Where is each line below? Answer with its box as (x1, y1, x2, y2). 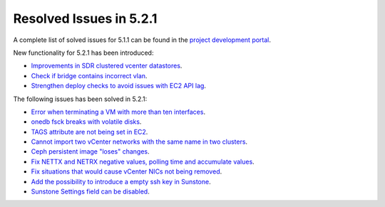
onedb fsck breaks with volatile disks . (31, 117, 142, 126)
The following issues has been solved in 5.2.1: (13, 95, 148, 103)
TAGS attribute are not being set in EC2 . (31, 127, 148, 136)
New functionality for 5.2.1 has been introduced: (13, 48, 154, 57)
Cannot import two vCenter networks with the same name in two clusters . (31, 137, 248, 146)
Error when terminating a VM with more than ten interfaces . (31, 107, 206, 116)
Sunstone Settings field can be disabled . (31, 187, 150, 196)
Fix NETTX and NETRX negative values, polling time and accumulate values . (31, 157, 255, 166)
